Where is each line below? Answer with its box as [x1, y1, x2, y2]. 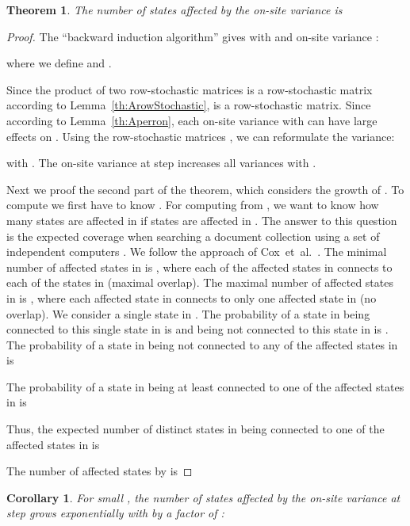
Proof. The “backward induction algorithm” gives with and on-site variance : [6, 28, 379, 44]
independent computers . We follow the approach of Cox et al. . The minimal [6, 243, 387, 260]
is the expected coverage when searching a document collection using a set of [6, 227, 380, 244]
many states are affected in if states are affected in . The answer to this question [6, 212, 397, 228]
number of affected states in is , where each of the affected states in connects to [6, 258, 393, 275]
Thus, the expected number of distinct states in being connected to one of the [6, 421, 385, 437]
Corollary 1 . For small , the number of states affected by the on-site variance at [6, 489, 400, 505]
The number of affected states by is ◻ [6, 463, 193, 479]
